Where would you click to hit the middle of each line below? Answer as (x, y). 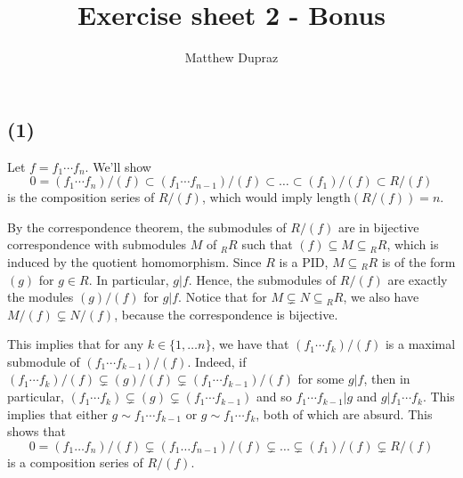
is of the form (418, 261)
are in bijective (378, 227)
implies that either (57, 413)
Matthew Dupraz (231, 57)
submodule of (44, 361)
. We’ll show (118, 166)
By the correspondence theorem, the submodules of (147, 227)
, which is (413, 244)
